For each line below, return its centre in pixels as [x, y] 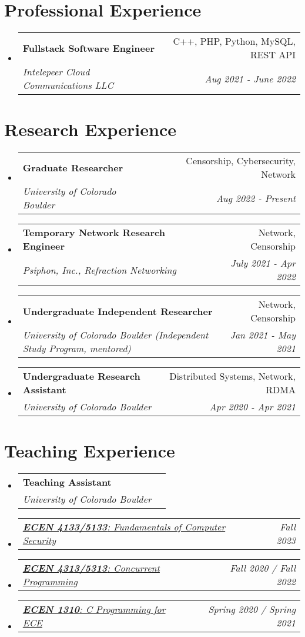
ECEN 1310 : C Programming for [94, 609]
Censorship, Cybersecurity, [241, 161]
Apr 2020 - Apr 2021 [252, 407]
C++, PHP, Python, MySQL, [234, 41]
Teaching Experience [90, 451]
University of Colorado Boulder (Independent [115, 335]
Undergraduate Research [81, 376]
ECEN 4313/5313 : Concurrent [91, 568]
